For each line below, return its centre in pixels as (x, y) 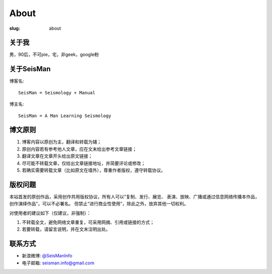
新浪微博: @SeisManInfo (47, 256)
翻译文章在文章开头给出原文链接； (57, 156)
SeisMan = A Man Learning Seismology (65, 116)
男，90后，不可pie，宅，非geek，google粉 (54, 54)
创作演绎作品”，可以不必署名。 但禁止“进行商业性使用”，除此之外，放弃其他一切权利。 (99, 204)
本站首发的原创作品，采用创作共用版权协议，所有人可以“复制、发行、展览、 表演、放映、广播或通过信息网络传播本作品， (134, 196)
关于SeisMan (30, 69)
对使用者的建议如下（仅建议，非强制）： (50, 213)
